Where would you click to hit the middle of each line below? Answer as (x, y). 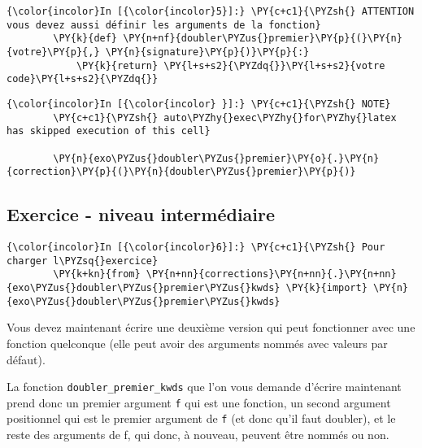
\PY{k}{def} (85, 39)
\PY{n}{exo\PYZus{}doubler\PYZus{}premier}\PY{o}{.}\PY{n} (216, 158)
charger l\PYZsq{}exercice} (83, 261)
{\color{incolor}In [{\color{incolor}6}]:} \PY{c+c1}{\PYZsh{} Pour (196, 248)
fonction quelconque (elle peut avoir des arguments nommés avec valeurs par (197, 343)
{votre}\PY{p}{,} (53, 52)
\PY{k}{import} (326, 288)
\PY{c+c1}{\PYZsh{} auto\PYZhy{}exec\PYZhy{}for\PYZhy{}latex (225, 117)
